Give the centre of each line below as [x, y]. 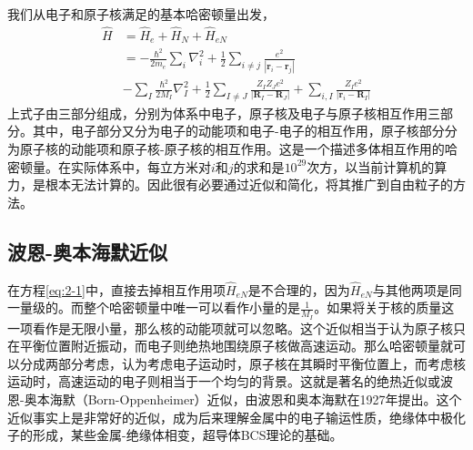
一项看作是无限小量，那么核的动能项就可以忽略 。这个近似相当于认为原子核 [230, 327]
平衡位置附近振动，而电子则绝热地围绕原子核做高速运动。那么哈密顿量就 [236, 346]
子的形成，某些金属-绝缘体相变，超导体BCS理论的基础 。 [175, 435]
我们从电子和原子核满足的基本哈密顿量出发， [141, 14]
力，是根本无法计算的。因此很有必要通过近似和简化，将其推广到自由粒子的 [230, 184]
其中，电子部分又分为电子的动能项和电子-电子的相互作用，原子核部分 [238, 131]
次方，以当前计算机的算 [377, 166]
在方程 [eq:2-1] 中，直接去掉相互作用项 [116, 289]
